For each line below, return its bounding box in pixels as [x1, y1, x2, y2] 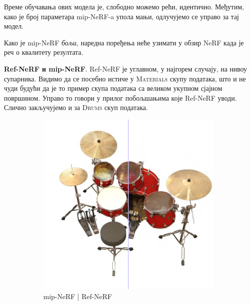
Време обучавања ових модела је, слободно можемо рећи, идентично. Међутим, [4, 1, 244, 11]
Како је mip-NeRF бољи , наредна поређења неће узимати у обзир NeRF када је [4, 37, 244, 47]
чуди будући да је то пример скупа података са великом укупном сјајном [4, 83, 222, 93]
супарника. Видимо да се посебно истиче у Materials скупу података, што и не [4, 73, 246, 83]
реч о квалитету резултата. [4, 47, 83, 57]
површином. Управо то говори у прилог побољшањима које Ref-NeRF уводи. [4, 92, 237, 103]
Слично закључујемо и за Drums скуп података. [4, 102, 148, 113]
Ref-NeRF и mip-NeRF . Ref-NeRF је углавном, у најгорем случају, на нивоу [4, 63, 247, 74]
